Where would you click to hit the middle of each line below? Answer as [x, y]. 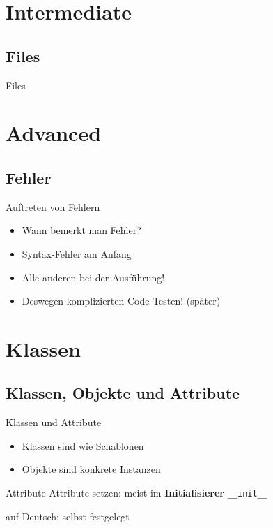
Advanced [54, 133]
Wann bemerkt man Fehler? [81, 230]
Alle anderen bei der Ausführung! [93, 277]
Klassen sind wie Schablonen [83, 445]
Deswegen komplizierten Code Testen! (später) [121, 301]
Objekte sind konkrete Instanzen [91, 469]
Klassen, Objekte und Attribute [123, 393]
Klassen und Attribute [54, 422]
